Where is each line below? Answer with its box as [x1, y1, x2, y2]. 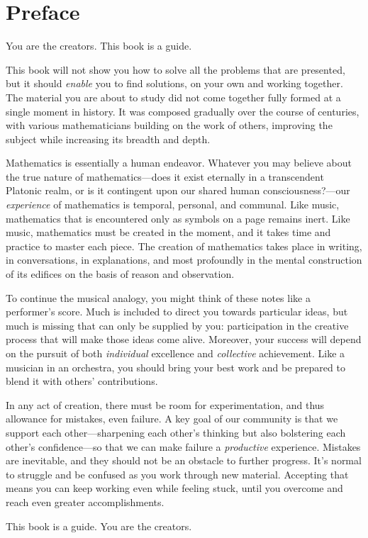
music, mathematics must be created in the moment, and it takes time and [6, 225, 331, 240]
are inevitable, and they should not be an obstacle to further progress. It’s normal [6, 453, 362, 468]
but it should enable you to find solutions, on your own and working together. [6, 76, 343, 91]
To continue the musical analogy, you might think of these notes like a [6, 290, 311, 305]
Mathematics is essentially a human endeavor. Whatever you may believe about [6, 155, 352, 170]
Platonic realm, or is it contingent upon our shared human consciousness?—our [6, 183, 350, 198]
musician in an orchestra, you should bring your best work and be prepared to [6, 359, 345, 374]
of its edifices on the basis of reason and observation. [6, 267, 235, 281]
